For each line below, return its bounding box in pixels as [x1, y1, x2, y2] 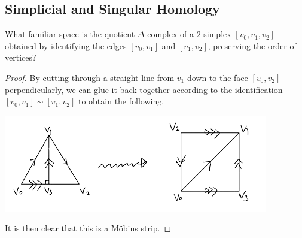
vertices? [5, 51, 36, 64]
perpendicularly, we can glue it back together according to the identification [5, 83, 283, 95]
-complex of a [144, 28, 194, 40]
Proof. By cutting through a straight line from [5, 71, 175, 83]
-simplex [200, 28, 231, 40]
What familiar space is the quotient [5, 28, 135, 40]
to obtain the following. [78, 95, 164, 107]
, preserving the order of [208, 39, 297, 52]
